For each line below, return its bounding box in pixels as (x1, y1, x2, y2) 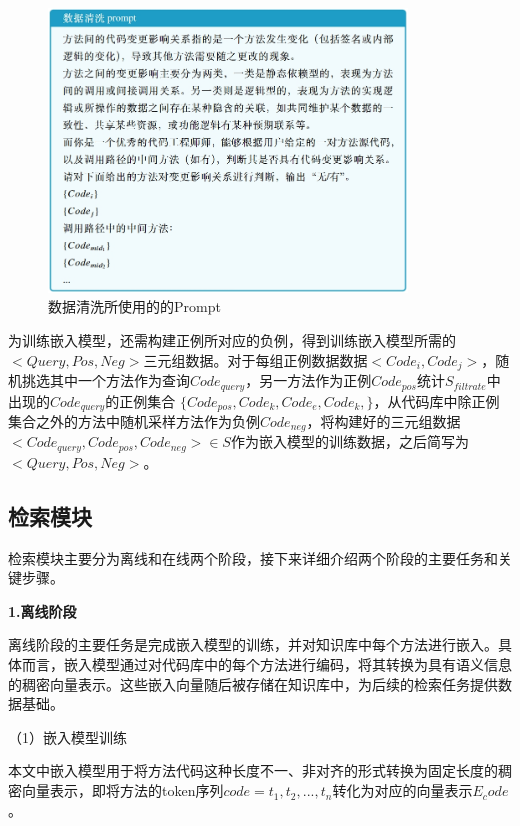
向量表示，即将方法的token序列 (21, 780, 224, 801)
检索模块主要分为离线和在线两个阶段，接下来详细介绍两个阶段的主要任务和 (8, 547, 498, 568)
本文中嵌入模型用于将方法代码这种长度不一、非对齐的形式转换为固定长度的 (8, 760, 498, 781)
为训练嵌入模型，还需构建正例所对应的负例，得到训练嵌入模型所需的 (8, 330, 456, 351)
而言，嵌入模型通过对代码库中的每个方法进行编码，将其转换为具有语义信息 (21, 654, 512, 675)
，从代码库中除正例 (373, 390, 500, 411)
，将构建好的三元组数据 (306, 411, 461, 431)
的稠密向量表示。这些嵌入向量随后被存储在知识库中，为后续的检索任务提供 (8, 673, 498, 694)
